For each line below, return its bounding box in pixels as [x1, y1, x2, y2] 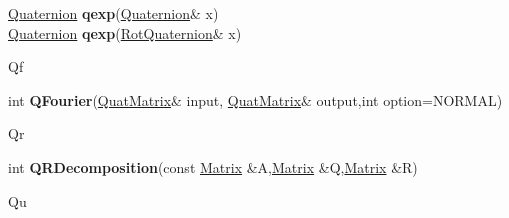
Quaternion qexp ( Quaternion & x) [8, 3, 219, 23]
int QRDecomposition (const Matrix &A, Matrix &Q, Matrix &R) [8, 156, 418, 177]
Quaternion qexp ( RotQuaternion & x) [8, 22, 242, 43]
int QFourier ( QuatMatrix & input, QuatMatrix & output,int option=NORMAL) [8, 89, 503, 110]
